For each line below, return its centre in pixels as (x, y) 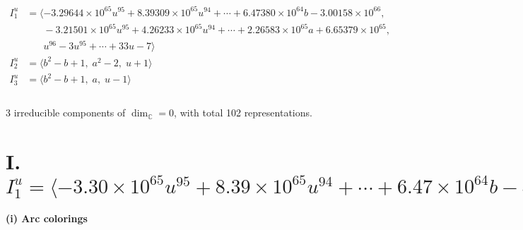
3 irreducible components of (66, 113)
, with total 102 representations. (243, 113)
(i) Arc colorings (47, 218)
